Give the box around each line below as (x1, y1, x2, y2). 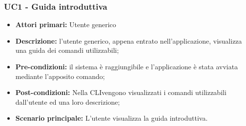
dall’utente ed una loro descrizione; (15, 96, 120, 107)
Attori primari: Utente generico (15, 19, 116, 30)
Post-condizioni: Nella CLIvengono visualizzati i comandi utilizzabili (15, 87, 226, 97)
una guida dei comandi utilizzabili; (15, 45, 119, 55)
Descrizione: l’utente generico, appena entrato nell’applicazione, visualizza (15, 35, 242, 46)
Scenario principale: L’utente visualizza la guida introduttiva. (15, 113, 208, 123)
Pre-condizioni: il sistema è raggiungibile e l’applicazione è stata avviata (15, 62, 238, 71)
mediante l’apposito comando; (15, 71, 105, 81)
